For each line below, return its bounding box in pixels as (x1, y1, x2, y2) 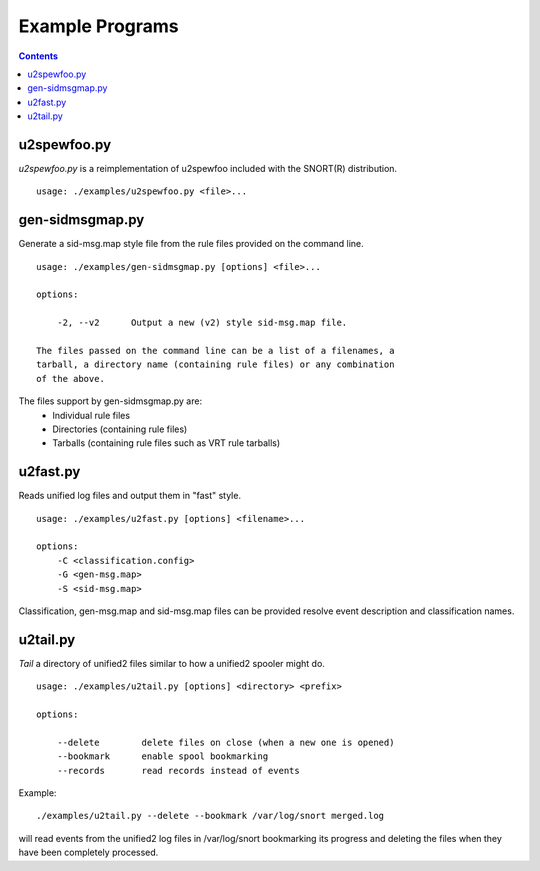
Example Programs (18, 15, 179, 37)
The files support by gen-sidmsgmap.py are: (18, 395, 203, 407)
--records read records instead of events (56, 765, 300, 776)
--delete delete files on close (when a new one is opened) (56, 736, 395, 748)
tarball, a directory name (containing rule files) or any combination (36, 359, 395, 370)
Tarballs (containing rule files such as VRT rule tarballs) (52, 437, 281, 449)
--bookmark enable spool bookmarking (56, 751, 269, 762)
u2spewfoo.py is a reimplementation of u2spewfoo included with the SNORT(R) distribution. (18, 163, 398, 175)
